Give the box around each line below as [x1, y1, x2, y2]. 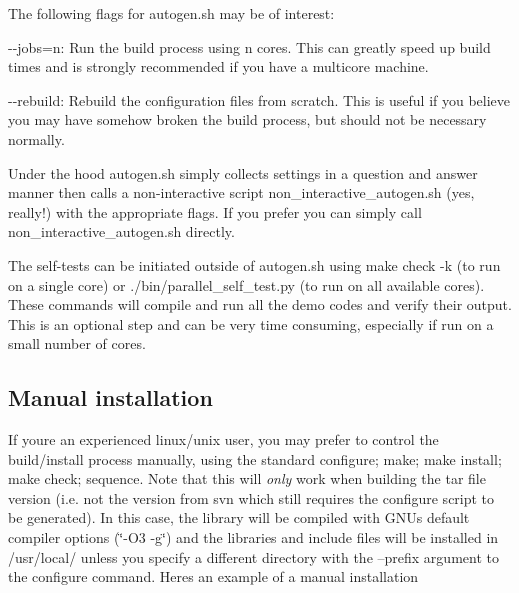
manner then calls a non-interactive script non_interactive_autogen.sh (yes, [8, 182, 475, 203]
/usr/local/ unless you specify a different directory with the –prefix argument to [8, 546, 499, 567]
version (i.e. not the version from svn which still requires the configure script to [8, 487, 495, 508]
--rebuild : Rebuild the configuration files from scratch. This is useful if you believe [8, 89, 511, 110]
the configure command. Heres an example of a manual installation [8, 566, 419, 587]
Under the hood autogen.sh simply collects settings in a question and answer [8, 162, 478, 183]
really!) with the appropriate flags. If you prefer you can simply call [8, 201, 422, 222]
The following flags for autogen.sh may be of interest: [8, 3, 335, 23]
